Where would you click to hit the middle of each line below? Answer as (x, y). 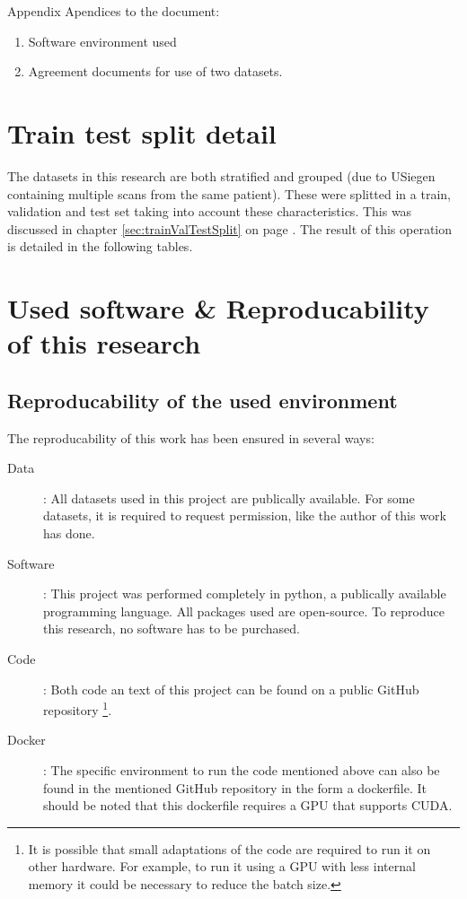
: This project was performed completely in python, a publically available (245, 594)
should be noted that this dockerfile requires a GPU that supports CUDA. (248, 805)
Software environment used (102, 41)
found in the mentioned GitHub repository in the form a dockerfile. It (235, 787)
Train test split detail (142, 132)
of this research (104, 343)
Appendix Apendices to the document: (114, 11)
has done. (69, 533)
